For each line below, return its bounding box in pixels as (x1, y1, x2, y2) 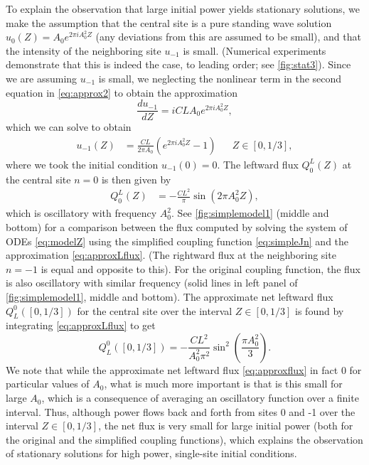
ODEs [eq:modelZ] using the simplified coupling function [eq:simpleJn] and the (6, 233, 349, 248)
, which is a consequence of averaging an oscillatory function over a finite (41, 390, 359, 405)
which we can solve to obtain (6, 119, 132, 134)
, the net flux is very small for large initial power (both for (98, 418, 353, 433)
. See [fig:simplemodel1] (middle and (171, 205, 329, 220)
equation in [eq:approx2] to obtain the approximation (6, 85, 238, 100)
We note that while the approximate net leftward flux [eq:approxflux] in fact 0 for (6, 362, 362, 377)
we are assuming (6, 70, 77, 85)
